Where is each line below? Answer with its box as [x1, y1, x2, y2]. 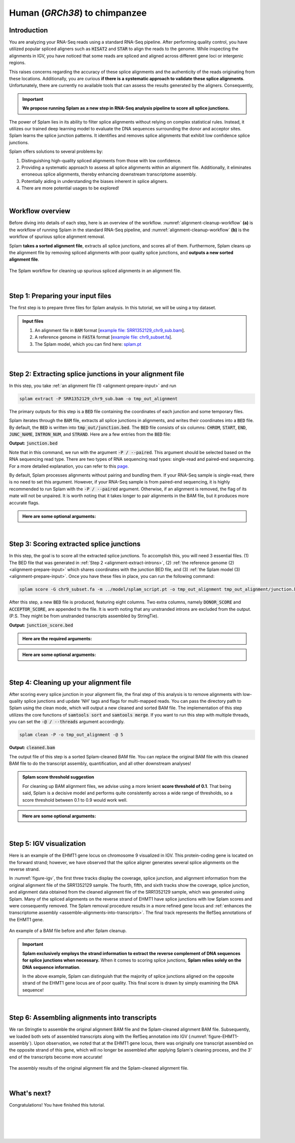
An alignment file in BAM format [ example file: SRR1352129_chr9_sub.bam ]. [34, 327, 185, 333]
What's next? [9, 1089, 51, 1098]
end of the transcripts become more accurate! [9, 1054, 103, 1060]
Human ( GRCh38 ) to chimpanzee [9, 7, 147, 18]
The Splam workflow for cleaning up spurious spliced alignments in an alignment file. [9, 268, 181, 273]
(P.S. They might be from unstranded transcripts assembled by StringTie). [9, 613, 159, 619]
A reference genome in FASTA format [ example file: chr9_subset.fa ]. [34, 334, 173, 340]
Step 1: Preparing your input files [9, 292, 112, 300]
